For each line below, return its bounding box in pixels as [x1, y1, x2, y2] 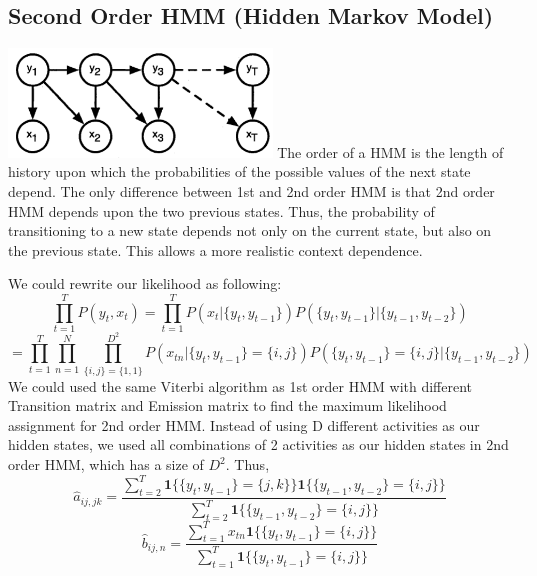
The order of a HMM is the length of [277, 141, 504, 162]
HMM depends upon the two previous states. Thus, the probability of [8, 200, 435, 221]
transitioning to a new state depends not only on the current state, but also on [8, 220, 492, 241]
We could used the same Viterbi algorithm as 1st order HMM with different [8, 375, 473, 396]
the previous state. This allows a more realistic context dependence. [8, 239, 423, 260]
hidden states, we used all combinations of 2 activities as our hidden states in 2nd [8, 434, 509, 455]
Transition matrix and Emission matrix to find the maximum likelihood [8, 395, 447, 416]
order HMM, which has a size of [8, 454, 204, 475]
